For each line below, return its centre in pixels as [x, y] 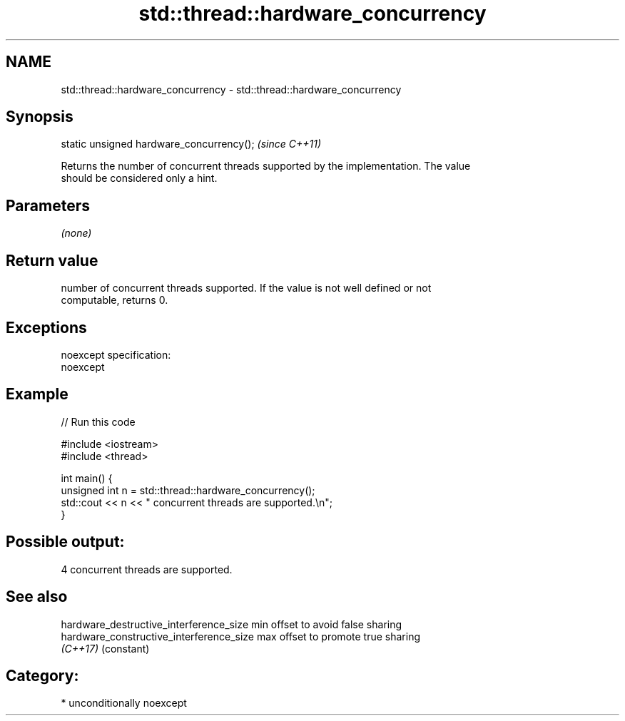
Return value [52, 260]
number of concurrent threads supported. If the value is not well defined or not [246, 288]
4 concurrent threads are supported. [147, 569]
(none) [76, 233]
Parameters [48, 205]
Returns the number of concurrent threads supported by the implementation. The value [266, 166]
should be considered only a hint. [139, 178]
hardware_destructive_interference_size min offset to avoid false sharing [232, 624]
